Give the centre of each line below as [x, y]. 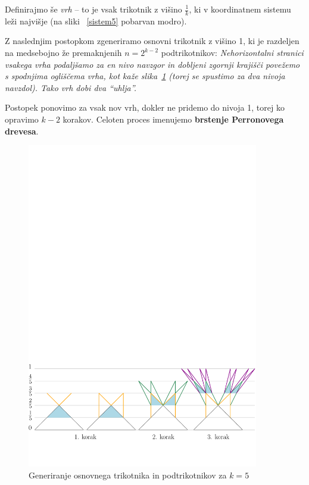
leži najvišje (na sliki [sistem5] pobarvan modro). [96, 21]
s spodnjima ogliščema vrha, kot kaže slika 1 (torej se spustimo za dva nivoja [145, 76]
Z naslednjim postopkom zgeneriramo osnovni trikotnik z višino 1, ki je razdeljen [152, 41]
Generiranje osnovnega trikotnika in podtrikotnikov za [128, 475]
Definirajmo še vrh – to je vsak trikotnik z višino [93, 9]
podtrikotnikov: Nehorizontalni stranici [232, 53]
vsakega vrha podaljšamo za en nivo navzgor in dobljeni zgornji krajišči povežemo [152, 64]
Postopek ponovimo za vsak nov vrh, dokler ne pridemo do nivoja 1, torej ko [145, 107]
